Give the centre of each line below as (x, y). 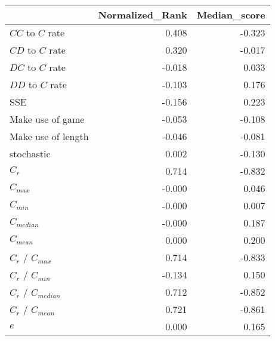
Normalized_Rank (143, 15)
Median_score (231, 15)
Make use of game (47, 119)
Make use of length (49, 136)
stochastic (30, 154)
